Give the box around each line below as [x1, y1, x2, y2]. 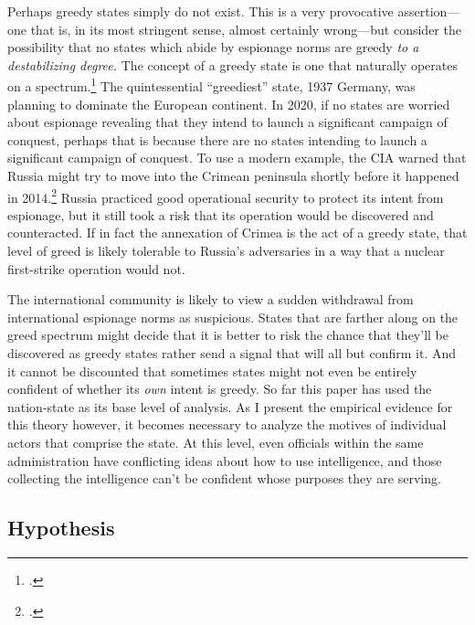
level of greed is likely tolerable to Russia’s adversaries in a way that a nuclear [7, 241, 445, 260]
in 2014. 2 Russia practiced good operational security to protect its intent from [7, 185, 444, 207]
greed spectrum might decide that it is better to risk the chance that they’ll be [7, 325, 449, 344]
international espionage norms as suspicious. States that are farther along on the [7, 307, 459, 326]
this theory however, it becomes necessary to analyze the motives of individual [7, 415, 447, 434]
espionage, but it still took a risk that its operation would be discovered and [7, 205, 434, 224]
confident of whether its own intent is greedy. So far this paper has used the [7, 379, 432, 398]
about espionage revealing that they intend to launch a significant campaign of [7, 112, 448, 132]
